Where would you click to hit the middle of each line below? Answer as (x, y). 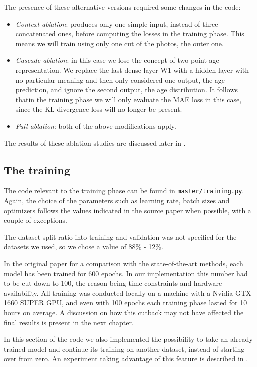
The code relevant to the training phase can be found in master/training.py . (124, 191)
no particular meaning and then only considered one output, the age (120, 79)
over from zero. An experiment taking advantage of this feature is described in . (126, 359)
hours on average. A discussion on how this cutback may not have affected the (124, 312)
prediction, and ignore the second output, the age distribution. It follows (127, 89)
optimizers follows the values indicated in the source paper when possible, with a (128, 210)
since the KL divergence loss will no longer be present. (99, 109)
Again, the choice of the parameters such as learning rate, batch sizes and (117, 200)
